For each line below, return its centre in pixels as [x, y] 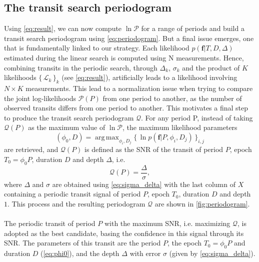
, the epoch [184, 243]
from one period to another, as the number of [172, 98]
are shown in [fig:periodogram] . [202, 204]
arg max [107, 137]
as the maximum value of [67, 127]
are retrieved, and [31, 149]
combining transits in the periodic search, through [81, 67]
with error [145, 253]
